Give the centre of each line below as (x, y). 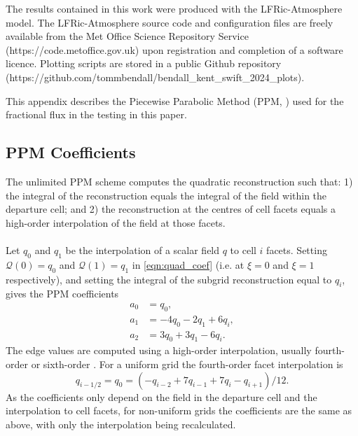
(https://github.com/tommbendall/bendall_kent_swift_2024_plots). (155, 77)
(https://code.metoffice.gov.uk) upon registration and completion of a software (174, 49)
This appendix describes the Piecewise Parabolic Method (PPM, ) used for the (175, 100)
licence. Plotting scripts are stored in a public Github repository (144, 63)
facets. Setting (297, 249)
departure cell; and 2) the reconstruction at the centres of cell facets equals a (171, 209)
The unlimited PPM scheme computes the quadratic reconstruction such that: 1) (179, 181)
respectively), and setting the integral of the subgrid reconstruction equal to (169, 279)
